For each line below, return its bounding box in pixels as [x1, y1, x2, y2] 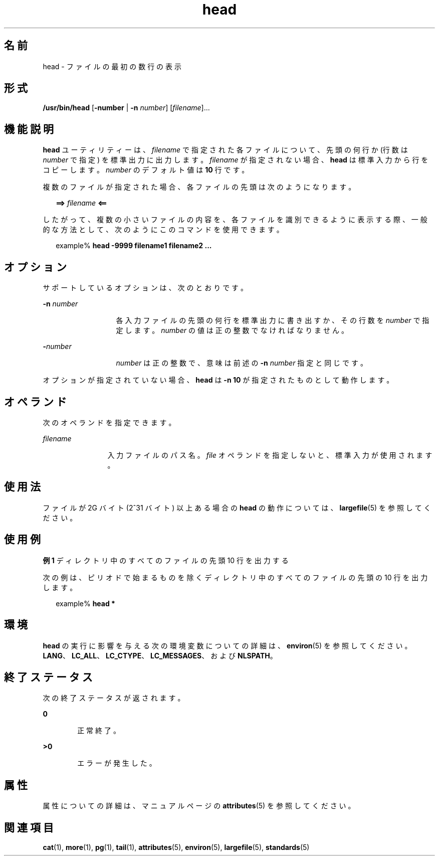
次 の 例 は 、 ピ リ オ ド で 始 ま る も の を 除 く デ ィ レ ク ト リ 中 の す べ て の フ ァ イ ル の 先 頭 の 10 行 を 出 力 [43, 573, 428, 582]
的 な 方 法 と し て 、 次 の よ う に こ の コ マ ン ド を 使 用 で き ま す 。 [43, 225, 284, 234]
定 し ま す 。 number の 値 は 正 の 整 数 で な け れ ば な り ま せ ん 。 [116, 326, 348, 335]
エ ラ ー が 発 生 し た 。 [77, 759, 156, 768]
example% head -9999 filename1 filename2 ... [56, 241, 212, 250]
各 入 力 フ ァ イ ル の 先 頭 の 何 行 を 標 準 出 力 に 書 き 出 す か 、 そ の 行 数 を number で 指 [116, 316, 429, 325]
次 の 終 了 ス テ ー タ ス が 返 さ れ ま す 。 [43, 694, 185, 703]
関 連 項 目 [4, 821, 54, 834]
